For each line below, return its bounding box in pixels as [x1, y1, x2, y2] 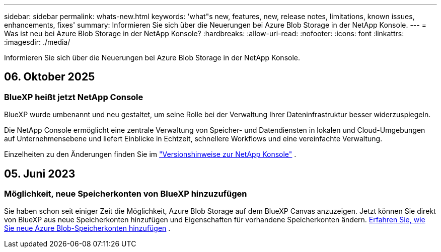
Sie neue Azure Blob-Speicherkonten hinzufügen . [4, 224, 171, 233]
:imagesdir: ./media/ [4, 38, 70, 46]
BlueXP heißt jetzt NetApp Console [4, 92, 143, 102]
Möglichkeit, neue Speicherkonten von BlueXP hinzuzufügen [4, 189, 247, 199]
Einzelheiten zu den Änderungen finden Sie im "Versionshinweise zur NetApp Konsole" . [4, 150, 297, 159]
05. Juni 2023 [4, 167, 76, 180]
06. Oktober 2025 [4, 70, 95, 83]
